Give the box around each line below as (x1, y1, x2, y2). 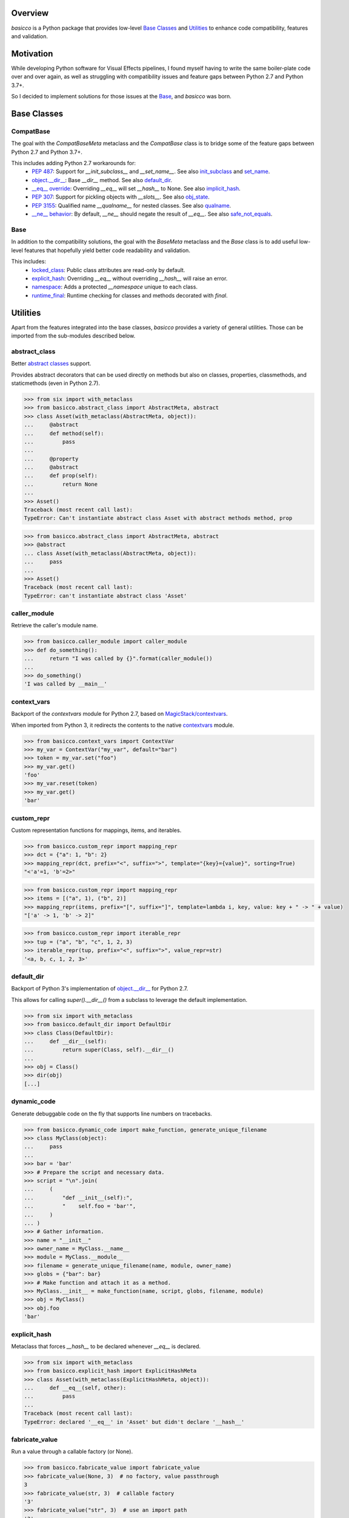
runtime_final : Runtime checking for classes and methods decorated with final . (32, 291, 228, 299)
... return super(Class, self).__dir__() (24, 1046, 174, 1053)
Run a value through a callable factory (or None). (11, 1448, 133, 1455)
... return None (24, 480, 98, 488)
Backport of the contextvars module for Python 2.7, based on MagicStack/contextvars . (11, 710, 228, 718)
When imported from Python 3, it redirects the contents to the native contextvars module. (11, 721, 234, 729)
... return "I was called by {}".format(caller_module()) (24, 655, 213, 662)
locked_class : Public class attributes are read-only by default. (32, 266, 185, 273)
